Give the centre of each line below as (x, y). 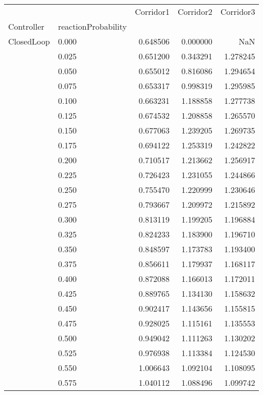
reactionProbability (92, 26)
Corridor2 (195, 12)
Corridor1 (152, 12)
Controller (26, 26)
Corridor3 (238, 12)
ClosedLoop (29, 41)
